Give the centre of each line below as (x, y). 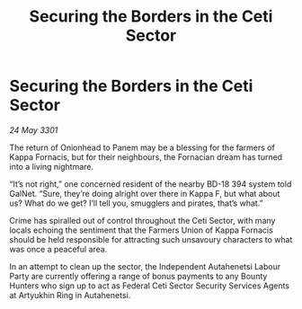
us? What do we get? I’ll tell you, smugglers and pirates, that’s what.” (136, 203)
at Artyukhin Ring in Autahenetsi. (70, 295)
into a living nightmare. (52, 166)
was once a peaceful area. (58, 249)
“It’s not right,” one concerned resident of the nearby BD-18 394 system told (151, 184)
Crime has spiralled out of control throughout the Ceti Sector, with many (142, 220)
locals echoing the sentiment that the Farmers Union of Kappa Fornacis (142, 230)
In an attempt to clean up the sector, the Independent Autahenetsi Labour (145, 266)
